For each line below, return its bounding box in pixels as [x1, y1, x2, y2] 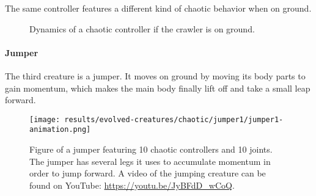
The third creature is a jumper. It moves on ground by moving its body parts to [5, 69, 306, 82]
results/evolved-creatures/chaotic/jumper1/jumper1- [64, 115, 284, 124]
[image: [29, 115, 61, 124]
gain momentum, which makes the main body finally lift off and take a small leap [5, 81, 310, 94]
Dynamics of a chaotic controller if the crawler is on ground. [29, 22, 255, 35]
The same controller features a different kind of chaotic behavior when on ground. [5, 2, 312, 14]
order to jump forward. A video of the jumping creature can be [29, 167, 266, 180]
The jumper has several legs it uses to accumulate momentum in [29, 154, 271, 167]
